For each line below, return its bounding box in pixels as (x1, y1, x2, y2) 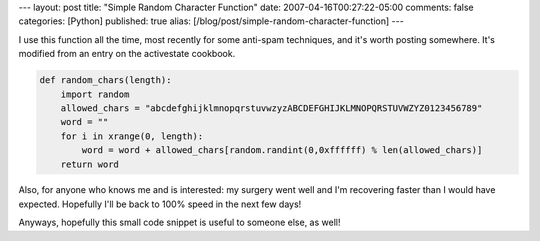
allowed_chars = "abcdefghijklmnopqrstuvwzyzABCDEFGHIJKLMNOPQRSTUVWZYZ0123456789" (60, 102, 483, 114)
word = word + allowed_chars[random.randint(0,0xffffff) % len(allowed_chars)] (81, 145, 483, 156)
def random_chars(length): (39, 75, 172, 86)
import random (60, 88, 130, 100)
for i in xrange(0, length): (60, 130, 204, 142)
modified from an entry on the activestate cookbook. (18, 48, 236, 60)
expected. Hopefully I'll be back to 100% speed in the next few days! (18, 198, 302, 210)
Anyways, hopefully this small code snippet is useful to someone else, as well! (18, 216, 341, 229)
